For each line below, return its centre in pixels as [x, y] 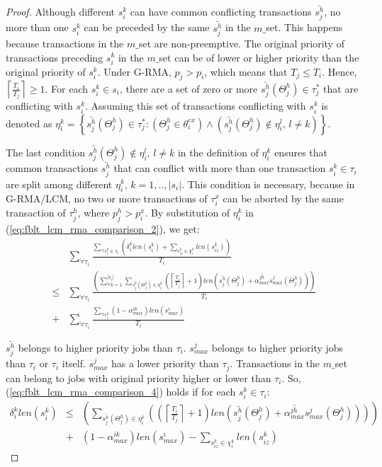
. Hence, [339, 71]
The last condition [46, 152]
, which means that [246, 71]
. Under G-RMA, [134, 71]
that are [341, 88]
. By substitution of [187, 213]
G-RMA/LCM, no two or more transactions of [107, 198]
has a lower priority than [165, 363]
